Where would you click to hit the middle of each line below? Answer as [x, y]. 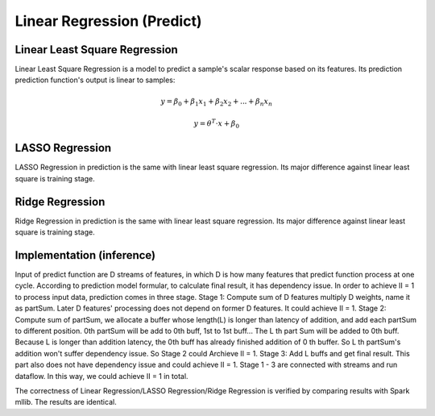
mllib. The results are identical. [66, 402]
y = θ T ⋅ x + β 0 [217, 124]
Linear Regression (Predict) [108, 21]
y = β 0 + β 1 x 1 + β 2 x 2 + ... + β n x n [217, 102]
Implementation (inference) [85, 255]
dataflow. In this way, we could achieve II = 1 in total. [101, 376]
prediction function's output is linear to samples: [95, 80]
